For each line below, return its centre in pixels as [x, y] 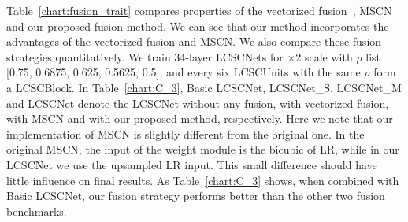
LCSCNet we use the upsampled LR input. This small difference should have [192, 164]
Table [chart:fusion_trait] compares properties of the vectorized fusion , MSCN [199, 10]
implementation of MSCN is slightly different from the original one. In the [185, 133]
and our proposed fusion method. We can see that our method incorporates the [198, 26]
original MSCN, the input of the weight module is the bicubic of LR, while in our [203, 149]
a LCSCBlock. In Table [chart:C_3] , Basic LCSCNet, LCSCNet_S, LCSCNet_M [204, 87]
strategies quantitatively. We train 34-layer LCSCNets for [145, 56]
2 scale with [324, 56]
